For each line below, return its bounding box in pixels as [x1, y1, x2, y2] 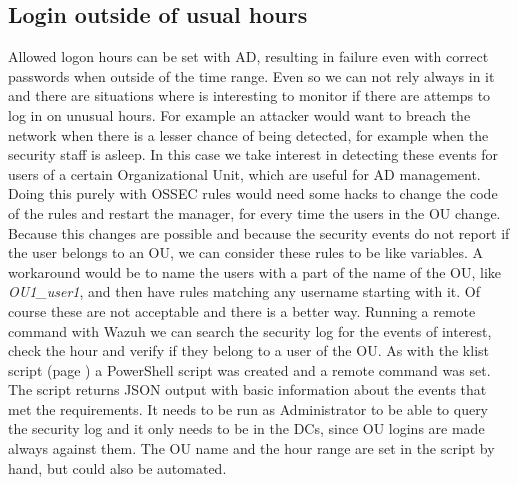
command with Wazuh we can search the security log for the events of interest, [8, 320, 492, 341]
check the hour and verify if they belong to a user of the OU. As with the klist [8, 340, 490, 361]
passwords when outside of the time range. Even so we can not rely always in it [8, 65, 495, 86]
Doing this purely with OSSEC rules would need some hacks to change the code [8, 183, 498, 204]
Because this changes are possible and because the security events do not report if [8, 222, 510, 243]
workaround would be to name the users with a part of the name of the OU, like [8, 261, 502, 282]
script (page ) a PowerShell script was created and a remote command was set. [8, 359, 491, 380]
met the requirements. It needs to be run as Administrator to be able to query [8, 398, 489, 419]
